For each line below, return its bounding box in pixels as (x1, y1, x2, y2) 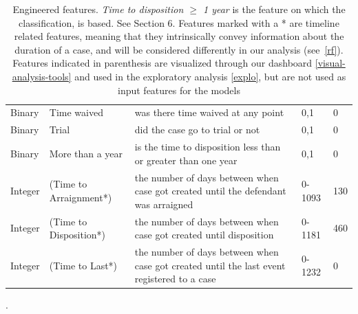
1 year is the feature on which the (202, 2, 346, 16)
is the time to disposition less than (134, 139, 281, 154)
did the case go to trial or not (134, 122, 260, 137)
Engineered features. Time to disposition (12, 2, 184, 16)
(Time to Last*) (49, 258, 118, 272)
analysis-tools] (12, 69, 72, 83)
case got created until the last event (134, 258, 286, 272)
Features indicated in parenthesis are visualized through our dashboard (12, 56, 313, 70)
